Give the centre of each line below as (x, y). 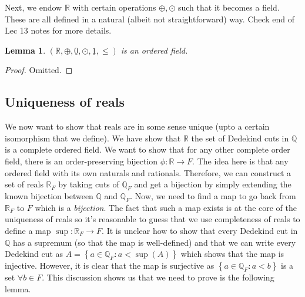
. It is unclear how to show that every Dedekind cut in (200, 230)
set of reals (24, 184)
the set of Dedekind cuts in (240, 138)
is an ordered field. (154, 50)
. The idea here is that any (240, 161)
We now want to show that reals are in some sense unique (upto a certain (137, 126)
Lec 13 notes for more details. (58, 30)
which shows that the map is (232, 254)
